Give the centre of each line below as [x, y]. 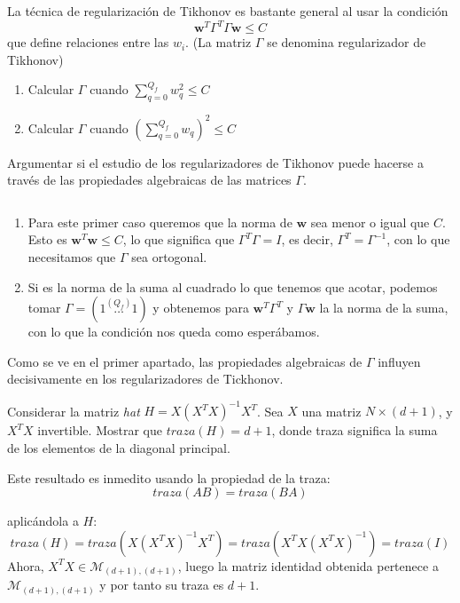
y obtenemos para [201, 308]
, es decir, [307, 239]
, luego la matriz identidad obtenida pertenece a [308, 565]
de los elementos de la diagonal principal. [119, 448]
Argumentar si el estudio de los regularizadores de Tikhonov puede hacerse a [215, 162]
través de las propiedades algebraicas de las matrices [149, 180]
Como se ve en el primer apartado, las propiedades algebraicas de [185, 361]
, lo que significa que [179, 239]
